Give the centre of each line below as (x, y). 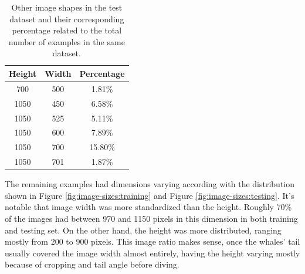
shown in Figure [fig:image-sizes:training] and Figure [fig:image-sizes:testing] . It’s (150, 195)
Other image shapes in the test (67, 7)
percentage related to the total (67, 30)
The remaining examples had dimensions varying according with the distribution (150, 184)
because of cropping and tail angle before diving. (92, 264)
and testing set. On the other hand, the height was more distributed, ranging (143, 230)
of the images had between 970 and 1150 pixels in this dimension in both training (151, 218)
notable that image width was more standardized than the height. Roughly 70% (148, 207)
